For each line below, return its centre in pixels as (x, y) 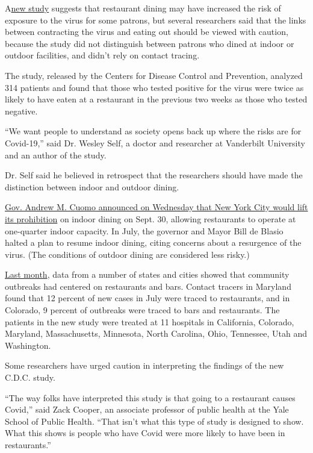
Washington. (28, 345)
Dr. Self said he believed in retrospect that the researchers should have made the (154, 175)
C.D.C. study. (30, 377)
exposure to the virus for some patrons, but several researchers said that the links (156, 20)
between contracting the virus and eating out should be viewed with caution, (147, 32)
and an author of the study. (56, 155)
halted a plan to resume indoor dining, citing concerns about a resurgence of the (153, 242)
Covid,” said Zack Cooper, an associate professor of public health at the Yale (147, 409)
